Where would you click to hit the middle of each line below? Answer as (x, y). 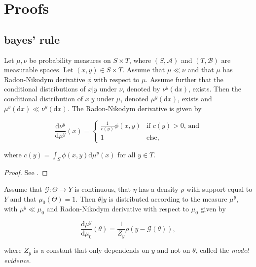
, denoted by (141, 89)
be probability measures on (70, 60)
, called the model (222, 250)
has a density (159, 189)
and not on (174, 250)
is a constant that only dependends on (91, 250)
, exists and (195, 98)
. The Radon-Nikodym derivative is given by (134, 108)
